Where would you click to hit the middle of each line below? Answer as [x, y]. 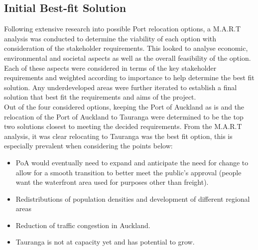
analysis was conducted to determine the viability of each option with [110, 38]
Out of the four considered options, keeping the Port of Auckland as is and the [124, 106]
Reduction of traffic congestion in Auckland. [83, 225]
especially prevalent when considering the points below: [88, 146]
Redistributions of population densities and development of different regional [133, 198]
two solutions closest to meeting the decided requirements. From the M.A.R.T [123, 126]
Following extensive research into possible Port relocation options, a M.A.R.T [123, 29]
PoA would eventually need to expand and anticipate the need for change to [132, 162]
